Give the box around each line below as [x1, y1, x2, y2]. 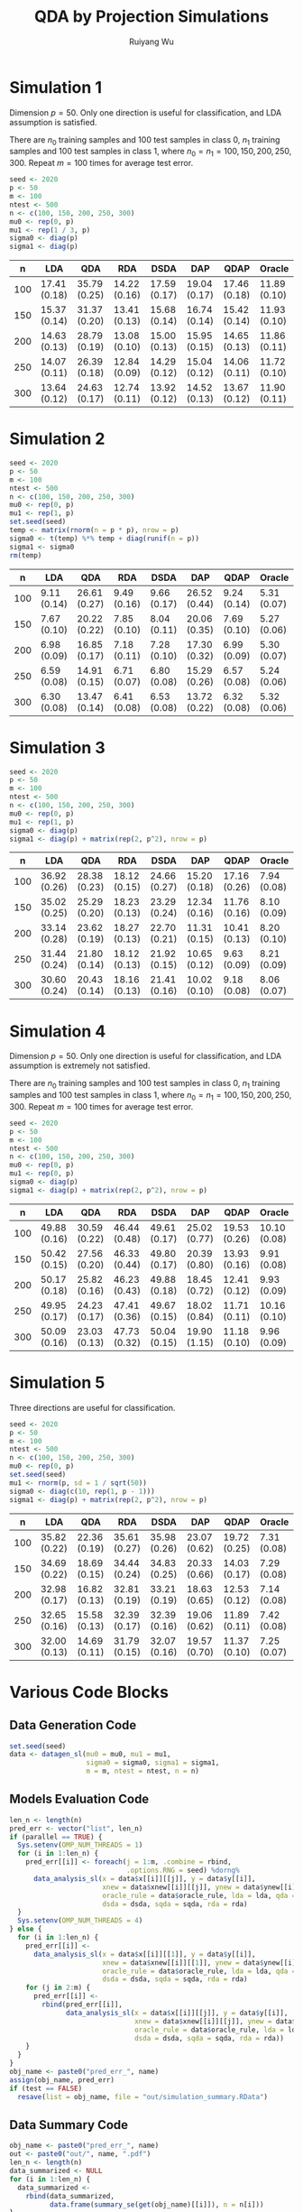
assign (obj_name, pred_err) [9, 2075, 115, 2085]
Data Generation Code [9, 1718, 137, 1733]
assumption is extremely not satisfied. [9, 1060, 151, 1071]
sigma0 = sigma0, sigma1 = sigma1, [86, 1758, 220, 1767]
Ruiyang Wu [129, 36, 174, 47]
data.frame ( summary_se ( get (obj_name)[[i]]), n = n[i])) [49, 2199, 264, 2209]
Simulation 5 [9, 1373, 106, 1393]
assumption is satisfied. [9, 116, 97, 127]
